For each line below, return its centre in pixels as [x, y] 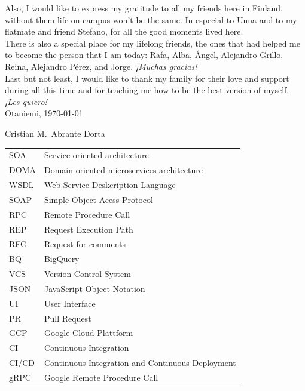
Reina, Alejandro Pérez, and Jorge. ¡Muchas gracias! [101, 66]
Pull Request [68, 318]
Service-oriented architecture [96, 155]
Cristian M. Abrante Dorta [55, 133]
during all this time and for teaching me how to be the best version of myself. [147, 90]
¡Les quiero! [26, 101]
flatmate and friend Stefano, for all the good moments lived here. [124, 31]
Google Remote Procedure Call [101, 377]
